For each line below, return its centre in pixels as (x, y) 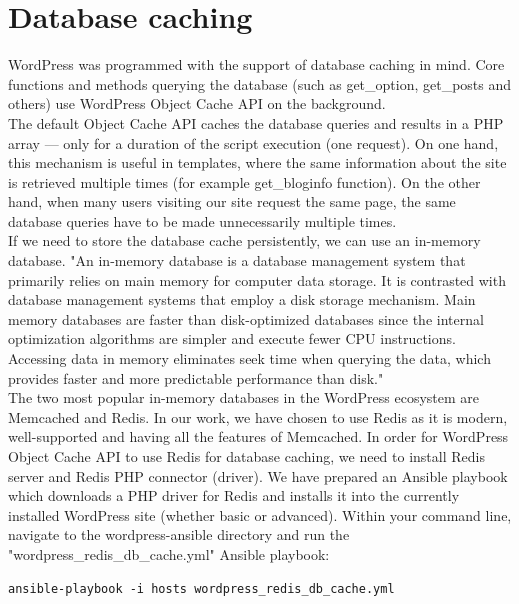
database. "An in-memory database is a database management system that (237, 260)
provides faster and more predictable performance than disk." (196, 377)
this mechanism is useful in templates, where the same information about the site (257, 162)
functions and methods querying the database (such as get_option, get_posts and (260, 83)
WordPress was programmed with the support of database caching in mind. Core (256, 64)
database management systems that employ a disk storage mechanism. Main (242, 299)
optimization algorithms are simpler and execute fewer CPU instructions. (232, 338)
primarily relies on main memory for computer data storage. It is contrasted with (257, 279)
